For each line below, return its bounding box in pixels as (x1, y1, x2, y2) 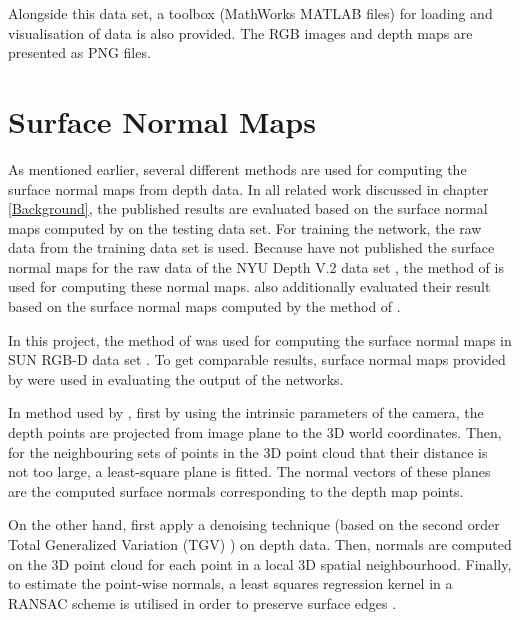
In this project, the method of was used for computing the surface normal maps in (8, 329, 512, 350)
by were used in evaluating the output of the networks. (8, 368, 344, 389)
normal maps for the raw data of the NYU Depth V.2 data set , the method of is (8, 256, 504, 277)
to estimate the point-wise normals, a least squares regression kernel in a (8, 573, 453, 594)
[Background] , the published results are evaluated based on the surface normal (8, 198, 488, 219)
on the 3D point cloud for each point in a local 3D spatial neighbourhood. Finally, (8, 553, 512, 574)
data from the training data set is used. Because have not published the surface (8, 237, 495, 258)
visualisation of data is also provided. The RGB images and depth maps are (8, 22, 473, 43)
